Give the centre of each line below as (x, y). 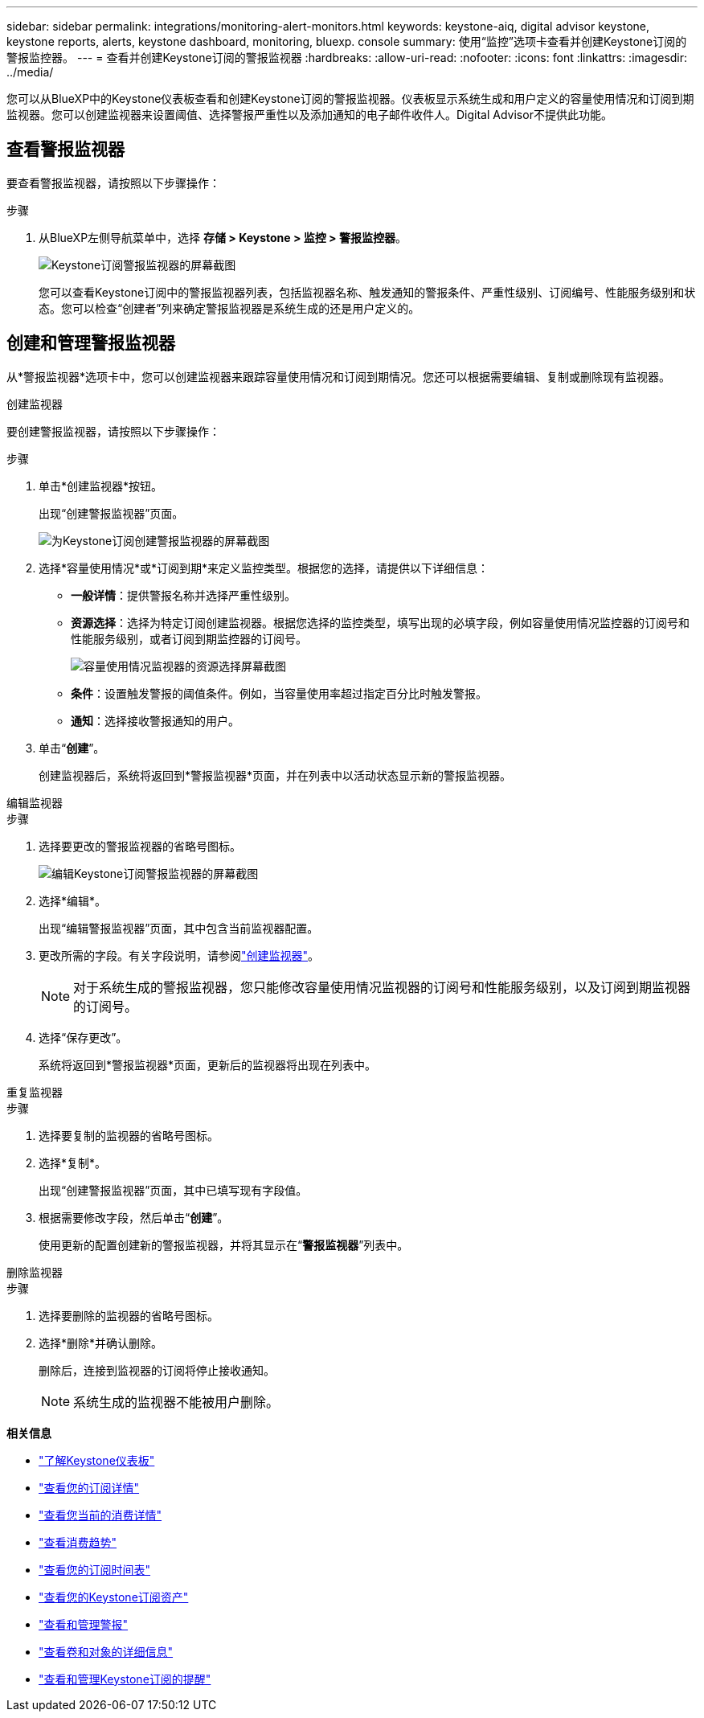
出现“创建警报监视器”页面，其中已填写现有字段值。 (173, 1190)
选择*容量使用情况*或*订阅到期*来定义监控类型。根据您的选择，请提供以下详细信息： (264, 568)
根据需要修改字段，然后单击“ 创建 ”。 (134, 1217)
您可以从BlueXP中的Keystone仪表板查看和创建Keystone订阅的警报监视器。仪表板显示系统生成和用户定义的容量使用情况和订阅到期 (350, 98)
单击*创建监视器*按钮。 (101, 486)
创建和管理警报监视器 (91, 343)
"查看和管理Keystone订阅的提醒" (125, 1679)
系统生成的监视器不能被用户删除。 (176, 1402)
